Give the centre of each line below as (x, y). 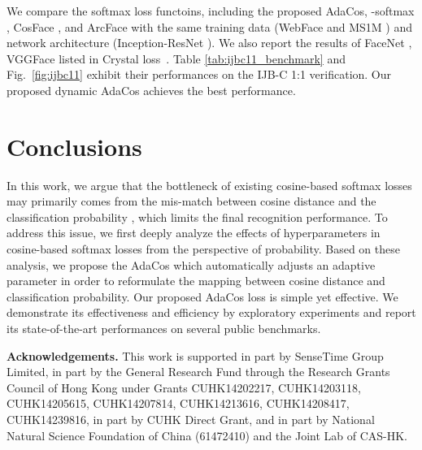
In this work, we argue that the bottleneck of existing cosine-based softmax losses (209, 185)
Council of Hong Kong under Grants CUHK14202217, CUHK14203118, (184, 387)
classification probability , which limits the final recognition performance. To (197, 216)
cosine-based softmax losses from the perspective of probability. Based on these (203, 249)
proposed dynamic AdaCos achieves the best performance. (151, 90)
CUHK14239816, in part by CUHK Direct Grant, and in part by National (191, 419)
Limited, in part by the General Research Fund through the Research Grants (198, 372)
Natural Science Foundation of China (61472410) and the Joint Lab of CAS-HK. (207, 435)
